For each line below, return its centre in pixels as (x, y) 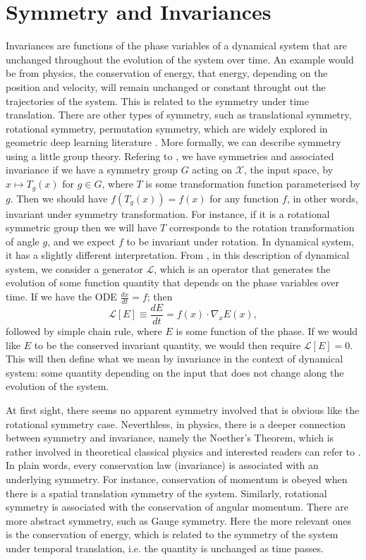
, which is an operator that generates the (242, 268)
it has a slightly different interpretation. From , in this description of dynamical (178, 255)
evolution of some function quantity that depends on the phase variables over (172, 282)
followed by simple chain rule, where (84, 330)
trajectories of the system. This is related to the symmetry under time (157, 101)
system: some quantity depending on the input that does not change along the (175, 372)
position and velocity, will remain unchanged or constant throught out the (166, 86)
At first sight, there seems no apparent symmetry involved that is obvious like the (183, 409)
